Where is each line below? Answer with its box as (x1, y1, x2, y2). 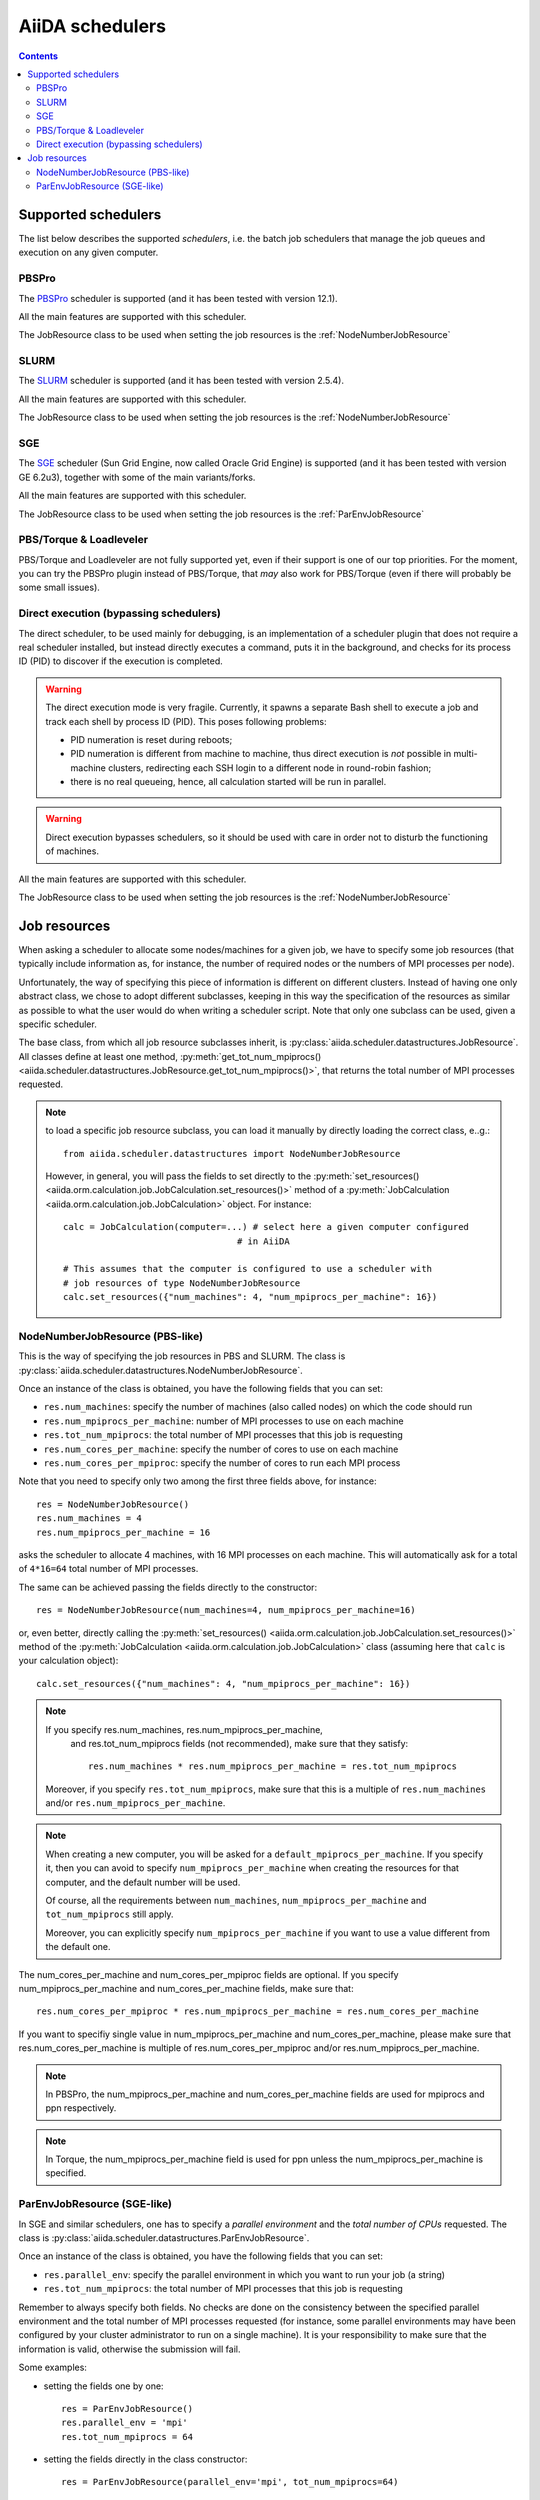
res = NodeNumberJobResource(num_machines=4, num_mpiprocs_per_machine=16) (36, 1605, 416, 1616)
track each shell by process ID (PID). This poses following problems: (45, 715, 327, 727)
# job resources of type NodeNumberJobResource (63, 1277, 301, 1289)
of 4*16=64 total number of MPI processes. (18, 1563, 199, 1575)
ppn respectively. (45, 2102, 117, 2114)
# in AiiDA (236, 1235, 290, 1247)
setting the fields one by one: (43, 2380, 164, 2392)
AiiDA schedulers (18, 15, 167, 37)
